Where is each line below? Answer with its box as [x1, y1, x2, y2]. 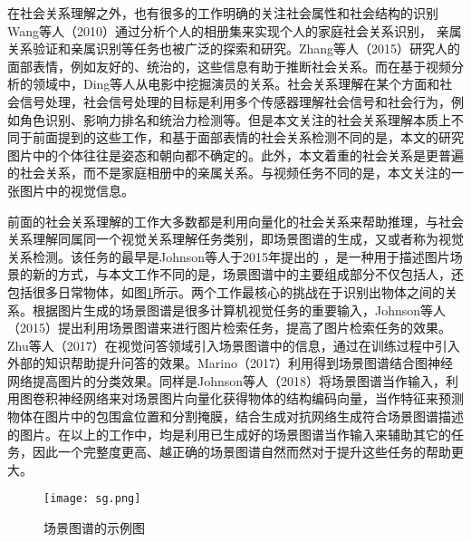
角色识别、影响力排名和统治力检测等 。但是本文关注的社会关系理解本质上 [19, 110, 451, 129]
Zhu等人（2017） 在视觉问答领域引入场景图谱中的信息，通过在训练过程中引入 [7, 335, 460, 354]
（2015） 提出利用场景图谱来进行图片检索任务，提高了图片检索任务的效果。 [7, 318, 451, 337]
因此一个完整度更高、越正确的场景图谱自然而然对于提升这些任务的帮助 [32, 442, 451, 461]
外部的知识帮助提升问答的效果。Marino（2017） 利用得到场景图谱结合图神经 [7, 353, 454, 373]
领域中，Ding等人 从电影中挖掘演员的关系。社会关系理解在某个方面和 [32, 74, 440, 93]
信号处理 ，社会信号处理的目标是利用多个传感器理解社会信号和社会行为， [19, 92, 451, 111]
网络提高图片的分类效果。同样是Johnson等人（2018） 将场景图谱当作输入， [7, 371, 447, 390]
